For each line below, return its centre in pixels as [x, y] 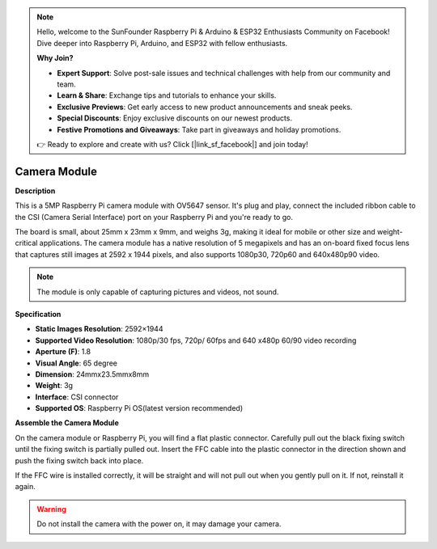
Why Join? [55, 58]
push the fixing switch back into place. [79, 460]
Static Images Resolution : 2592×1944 [99, 329]
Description [35, 191]
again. [25, 487]
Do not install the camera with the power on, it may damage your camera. [159, 524]
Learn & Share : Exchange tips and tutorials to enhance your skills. [167, 95]
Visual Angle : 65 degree [76, 363]
